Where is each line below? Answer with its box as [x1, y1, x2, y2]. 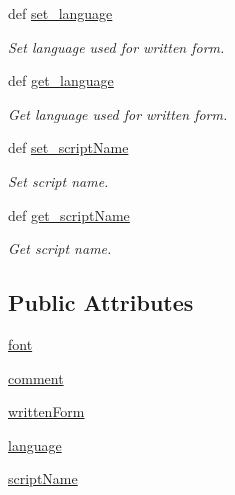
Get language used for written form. [8, 103, 228, 124]
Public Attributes [8, 287, 194, 318]
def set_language [8, 3, 113, 23]
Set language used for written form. [8, 36, 225, 57]
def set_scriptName [8, 137, 129, 158]
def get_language [8, 70, 114, 91]
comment [8, 367, 64, 388]
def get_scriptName [8, 204, 130, 225]
